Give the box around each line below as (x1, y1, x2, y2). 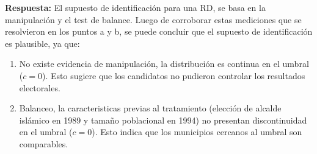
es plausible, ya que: (5, 37, 80, 49)
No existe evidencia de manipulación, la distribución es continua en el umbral (19, 57, 309, 70)
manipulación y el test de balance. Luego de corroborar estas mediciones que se (5, 13, 302, 26)
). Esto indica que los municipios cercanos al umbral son (92, 125, 302, 138)
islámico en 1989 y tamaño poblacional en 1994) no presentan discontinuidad (19, 113, 307, 126)
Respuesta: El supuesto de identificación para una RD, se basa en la (5, 1, 266, 13)
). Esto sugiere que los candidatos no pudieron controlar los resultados (42, 69, 305, 82)
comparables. (19, 137, 68, 150)
